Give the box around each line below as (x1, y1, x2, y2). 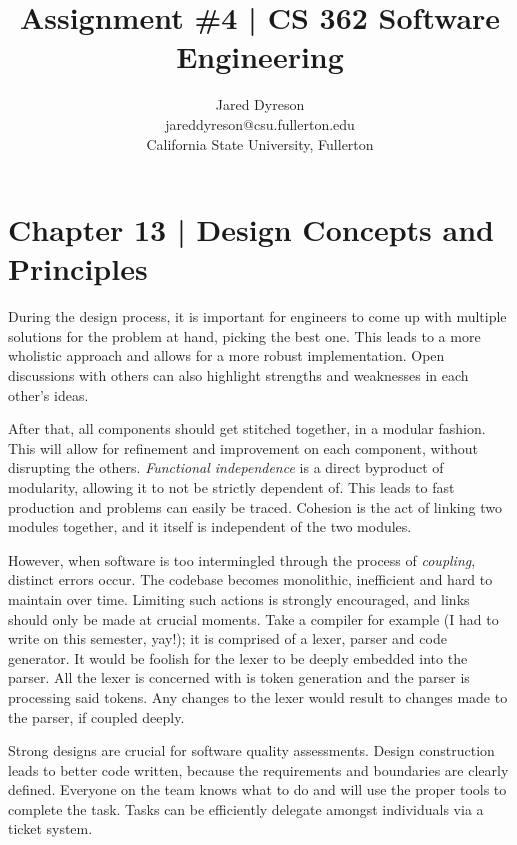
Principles (8, 248, 148, 289)
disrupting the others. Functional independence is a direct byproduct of (8, 457, 444, 478)
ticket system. (8, 818, 93, 839)
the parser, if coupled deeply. (8, 706, 185, 727)
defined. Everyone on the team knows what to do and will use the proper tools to (8, 779, 507, 800)
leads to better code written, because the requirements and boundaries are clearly (8, 759, 509, 780)
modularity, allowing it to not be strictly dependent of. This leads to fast (8, 476, 455, 497)
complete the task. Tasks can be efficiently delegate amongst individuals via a (8, 798, 484, 819)
